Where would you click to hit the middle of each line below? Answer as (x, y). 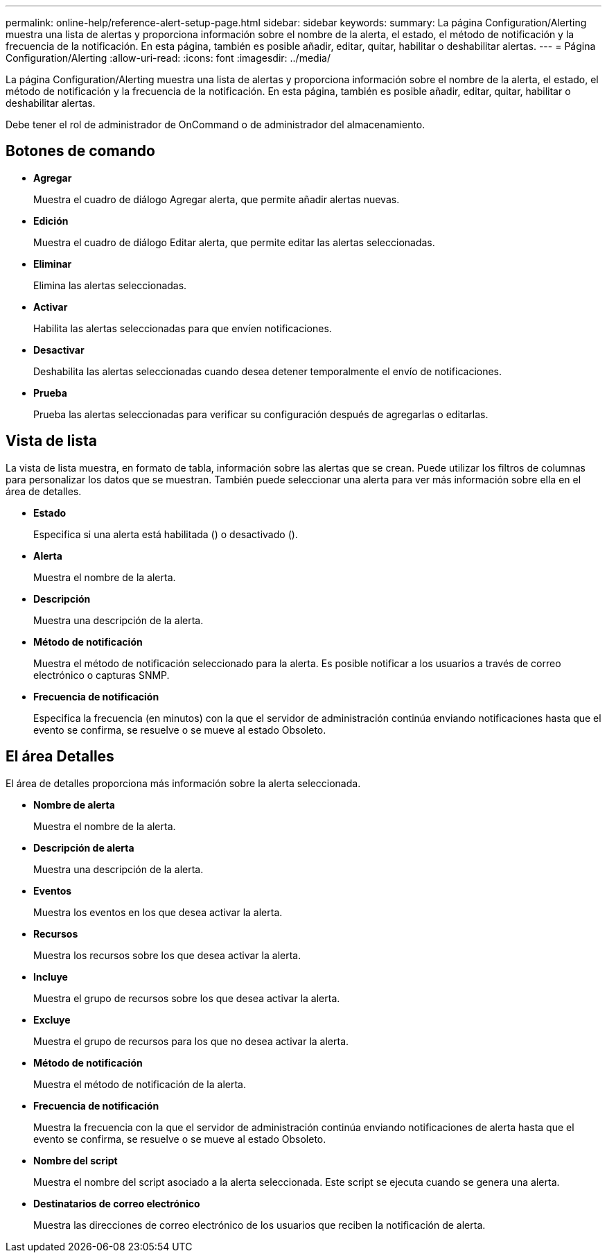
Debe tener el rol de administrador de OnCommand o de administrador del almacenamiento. (215, 124)
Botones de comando (80, 151)
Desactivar (59, 350)
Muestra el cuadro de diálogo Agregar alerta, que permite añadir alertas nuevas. (217, 199)
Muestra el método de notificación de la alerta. (140, 1084)
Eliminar (53, 264)
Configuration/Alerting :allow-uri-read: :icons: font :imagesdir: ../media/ (168, 58)
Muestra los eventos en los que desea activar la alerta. (158, 912)
